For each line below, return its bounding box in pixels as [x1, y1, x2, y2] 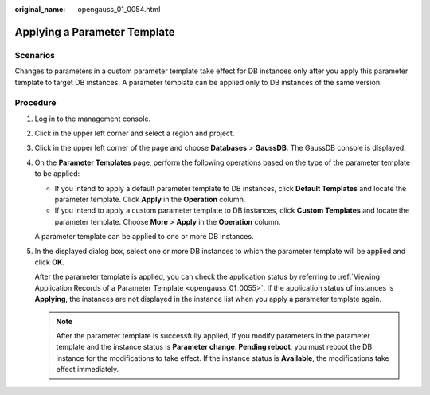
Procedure [14, 97, 57, 108]
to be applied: [34, 169, 80, 178]
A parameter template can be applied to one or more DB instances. [34, 232, 254, 241]
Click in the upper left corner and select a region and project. [34, 128, 235, 139]
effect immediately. [56, 365, 119, 374]
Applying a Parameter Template [14, 25, 175, 39]
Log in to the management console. [34, 114, 151, 123]
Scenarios [14, 49, 56, 61]
